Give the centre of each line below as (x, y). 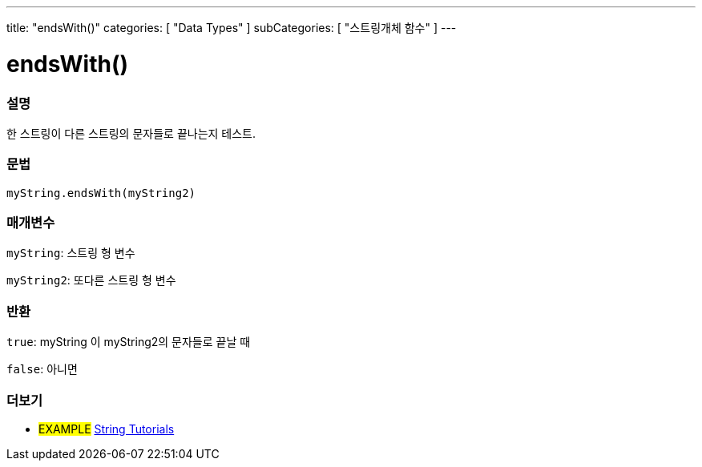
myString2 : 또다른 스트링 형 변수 (91, 280)
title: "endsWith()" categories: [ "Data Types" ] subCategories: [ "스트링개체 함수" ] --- (232, 28)
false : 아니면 (42, 369)
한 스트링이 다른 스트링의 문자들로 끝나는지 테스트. (131, 133)
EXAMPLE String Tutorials (107, 429)
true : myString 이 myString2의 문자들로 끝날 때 (129, 342)
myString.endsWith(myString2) (101, 193)
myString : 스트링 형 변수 (71, 253)
